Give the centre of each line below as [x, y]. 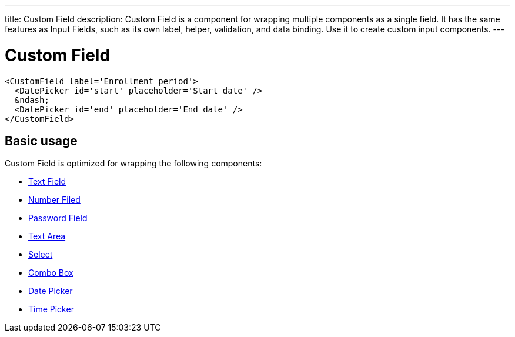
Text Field [47, 182]
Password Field [58, 218]
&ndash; [32, 100]
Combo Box [51, 273]
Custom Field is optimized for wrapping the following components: [133, 164]
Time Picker [51, 309]
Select [41, 255]
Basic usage [41, 141]
